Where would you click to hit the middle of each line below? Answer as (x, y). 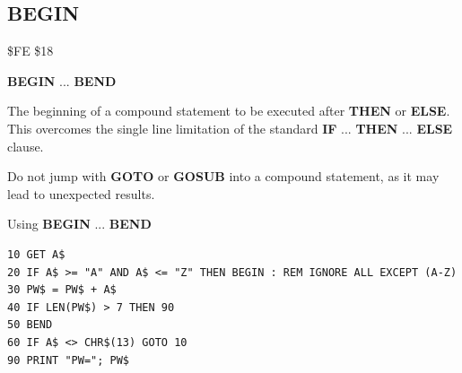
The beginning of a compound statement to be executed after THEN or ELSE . (229, 111)
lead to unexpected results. (81, 193)
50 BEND (30, 325)
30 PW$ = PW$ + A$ (62, 290)
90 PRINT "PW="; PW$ (69, 360)
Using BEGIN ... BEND (79, 224)
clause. (26, 146)
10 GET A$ (36, 254)
